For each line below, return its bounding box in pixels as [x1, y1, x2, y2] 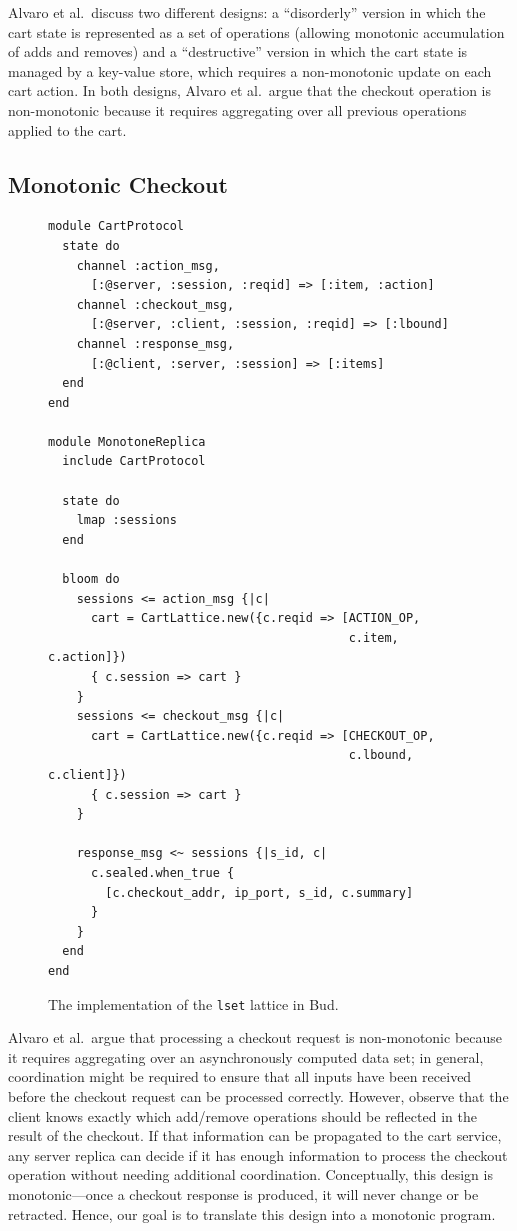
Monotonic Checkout [8, 168, 228, 199]
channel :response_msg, [76, 336, 235, 351]
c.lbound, [348, 748, 414, 763]
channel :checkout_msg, [76, 297, 235, 312]
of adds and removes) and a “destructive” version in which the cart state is [8, 41, 468, 62]
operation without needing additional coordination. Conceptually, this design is [8, 1164, 493, 1185]
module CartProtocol [48, 219, 185, 234]
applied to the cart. [8, 119, 127, 140]
